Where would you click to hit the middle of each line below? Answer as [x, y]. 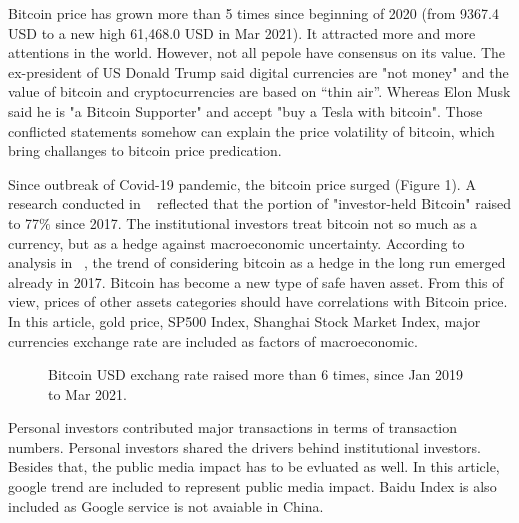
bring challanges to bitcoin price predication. [145, 150]
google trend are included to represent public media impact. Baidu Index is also [252, 486]
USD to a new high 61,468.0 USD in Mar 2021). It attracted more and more [242, 32]
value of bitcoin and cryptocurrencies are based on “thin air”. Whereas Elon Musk [259, 91]
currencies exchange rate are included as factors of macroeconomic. [213, 340]
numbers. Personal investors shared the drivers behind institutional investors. [244, 446]
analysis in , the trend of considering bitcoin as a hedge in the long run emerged [257, 262]
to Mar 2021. [87, 393]
